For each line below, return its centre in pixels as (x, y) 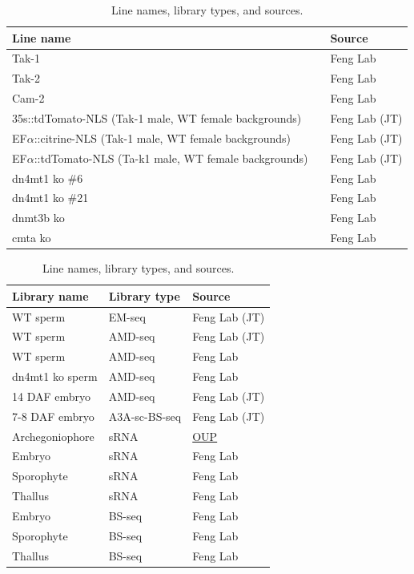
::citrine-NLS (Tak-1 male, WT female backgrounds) (163, 137)
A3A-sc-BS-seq (145, 416)
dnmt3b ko (38, 218)
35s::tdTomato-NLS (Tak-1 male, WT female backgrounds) (157, 117)
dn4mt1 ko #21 (50, 198)
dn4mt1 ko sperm (55, 376)
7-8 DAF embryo (53, 416)
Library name (50, 295)
